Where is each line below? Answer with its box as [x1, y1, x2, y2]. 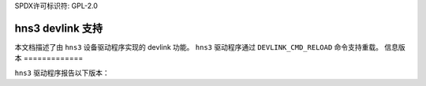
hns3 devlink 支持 [14, 21, 103, 35]
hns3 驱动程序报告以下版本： [14, 68, 110, 77]
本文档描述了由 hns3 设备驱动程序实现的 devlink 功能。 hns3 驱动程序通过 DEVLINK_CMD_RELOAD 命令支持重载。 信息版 [14, 42, 405, 51]
